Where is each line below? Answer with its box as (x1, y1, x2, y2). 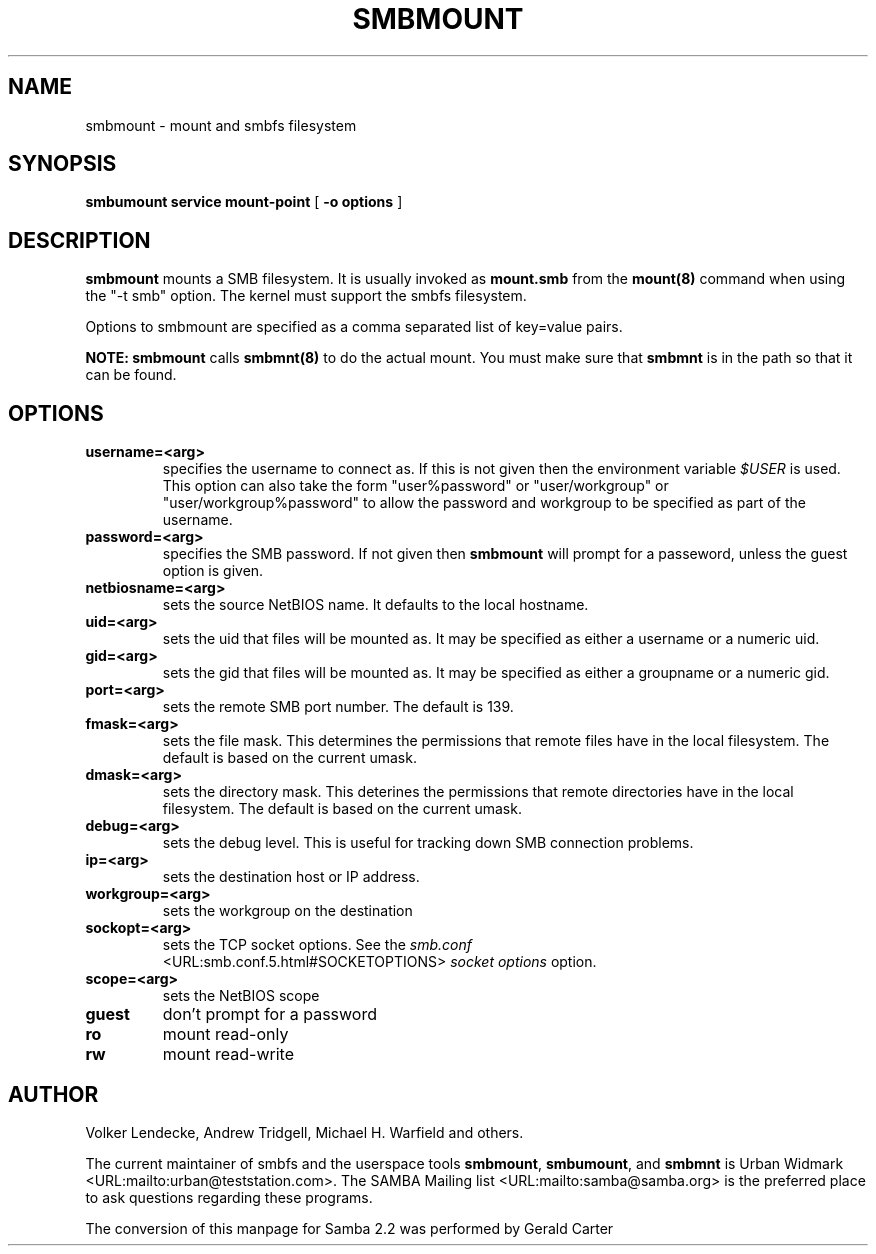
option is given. (162, 562, 264, 580)
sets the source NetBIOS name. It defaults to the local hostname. (162, 596, 589, 614)
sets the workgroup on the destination (162, 902, 413, 920)
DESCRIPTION (8, 227, 151, 253)
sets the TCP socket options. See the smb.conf (162, 936, 472, 954)
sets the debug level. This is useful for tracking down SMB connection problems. (162, 834, 694, 852)
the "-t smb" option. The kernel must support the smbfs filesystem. (85, 287, 527, 305)
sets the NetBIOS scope (162, 987, 320, 1005)
